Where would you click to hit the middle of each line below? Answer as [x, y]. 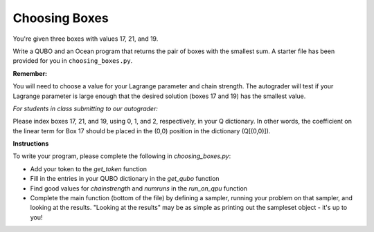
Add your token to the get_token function [89, 168]
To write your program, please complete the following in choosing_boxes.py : [122, 156]
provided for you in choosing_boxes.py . [73, 61]
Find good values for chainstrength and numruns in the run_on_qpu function [139, 188]
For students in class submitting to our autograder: [86, 108]
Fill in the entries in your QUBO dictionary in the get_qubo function [125, 179]
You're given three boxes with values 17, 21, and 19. [86, 39]
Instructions [31, 144]
